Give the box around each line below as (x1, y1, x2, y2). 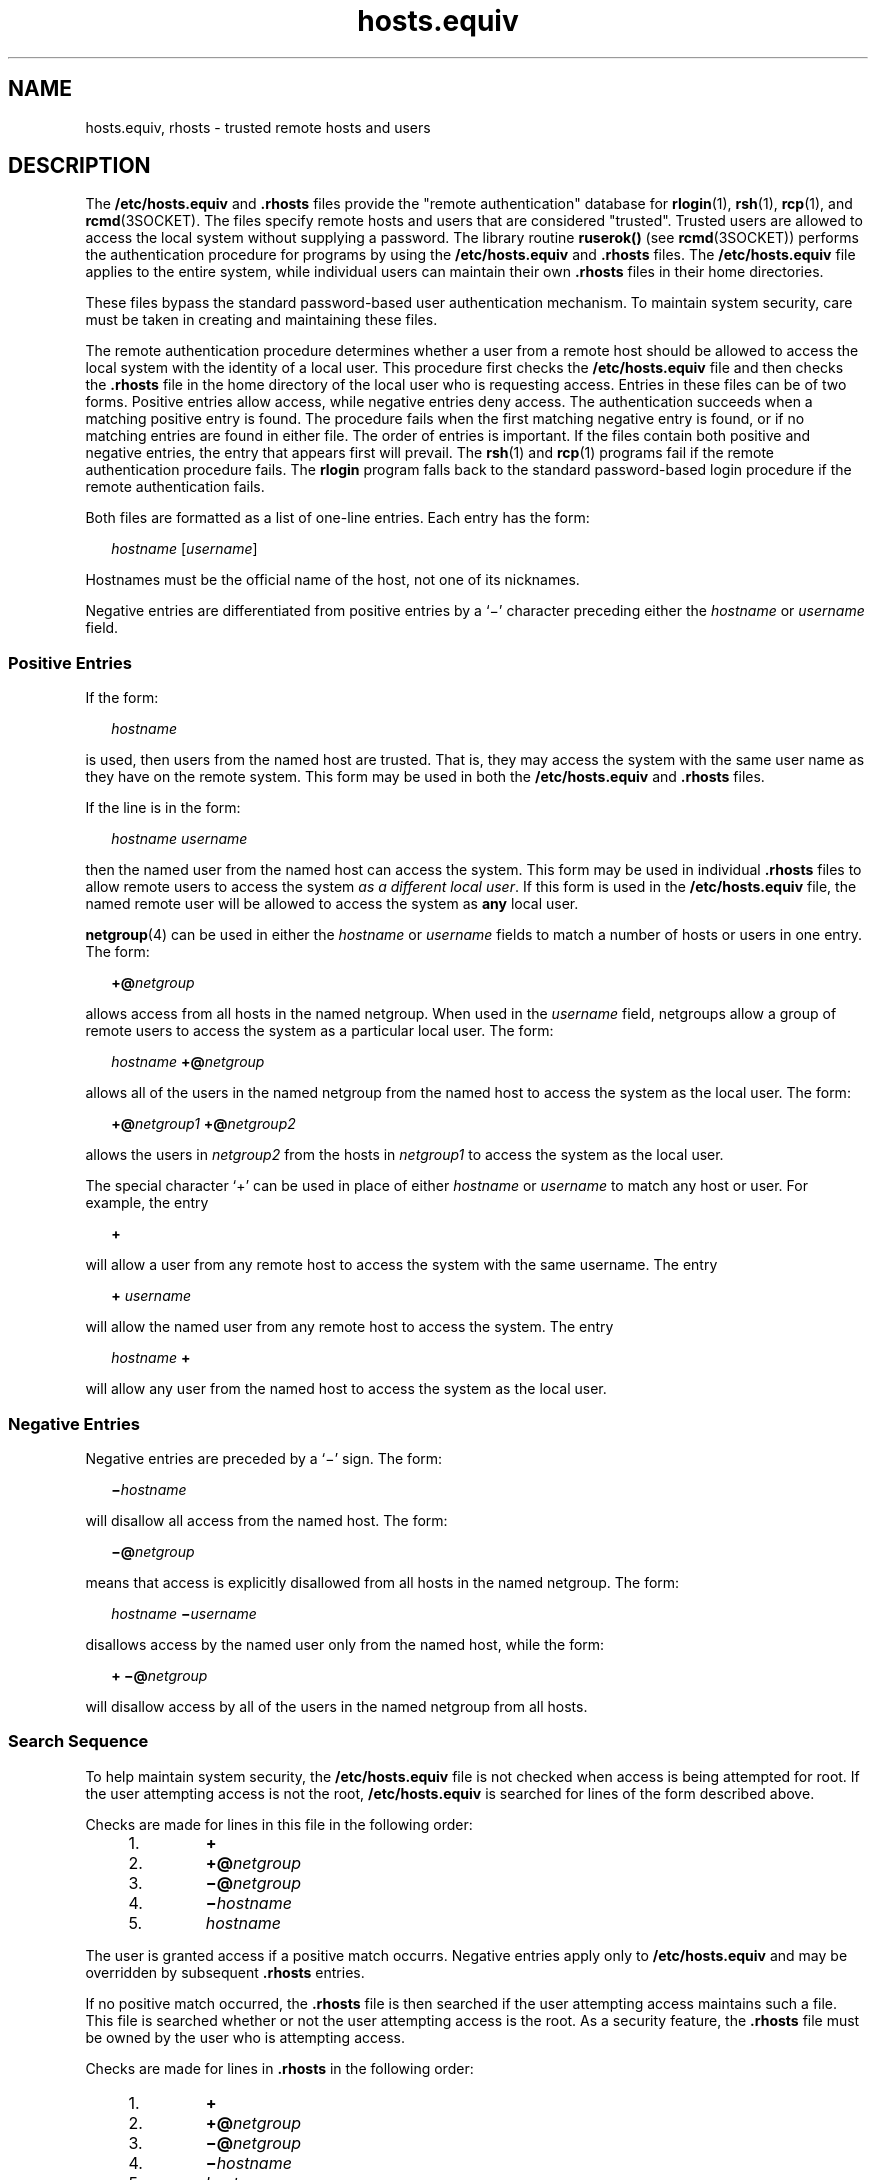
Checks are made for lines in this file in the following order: (85, 1815, 473, 1833)
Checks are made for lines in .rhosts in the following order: (85, 2059, 474, 2077)
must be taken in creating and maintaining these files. (85, 311, 438, 329)
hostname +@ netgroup (111, 1053, 265, 1071)
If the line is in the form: (85, 799, 241, 817)
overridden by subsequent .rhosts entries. (85, 1963, 365, 1981)
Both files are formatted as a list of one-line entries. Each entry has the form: (85, 509, 590, 527)
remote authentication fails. (85, 478, 265, 496)
